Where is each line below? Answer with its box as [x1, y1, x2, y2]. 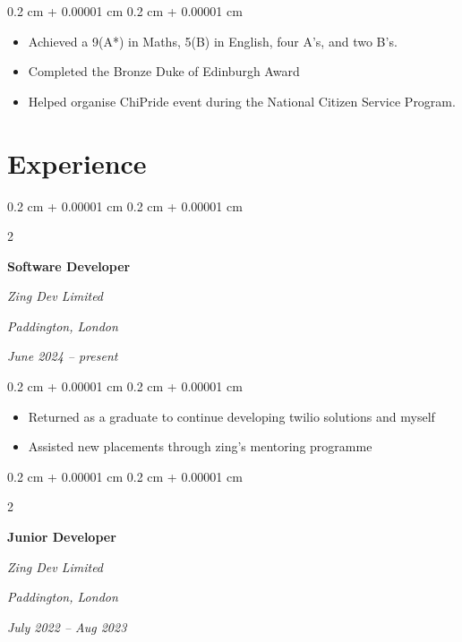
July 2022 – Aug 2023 [7, 617, 127, 636]
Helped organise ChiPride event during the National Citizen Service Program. [28, 91, 456, 110]
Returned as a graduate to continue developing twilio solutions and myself [28, 407, 435, 425]
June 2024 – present [7, 347, 118, 365]
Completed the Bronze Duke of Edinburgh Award [28, 62, 300, 81]
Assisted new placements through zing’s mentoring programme [28, 437, 372, 456]
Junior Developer [7, 527, 116, 546]
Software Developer [7, 256, 131, 275]
